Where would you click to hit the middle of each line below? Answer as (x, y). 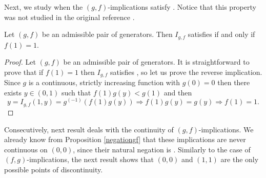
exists (13, 92)
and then (178, 92)
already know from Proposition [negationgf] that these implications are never (125, 139)
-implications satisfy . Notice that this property (182, 7)
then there (234, 82)
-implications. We (226, 129)
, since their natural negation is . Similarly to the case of (162, 149)
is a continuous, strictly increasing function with (104, 82)
